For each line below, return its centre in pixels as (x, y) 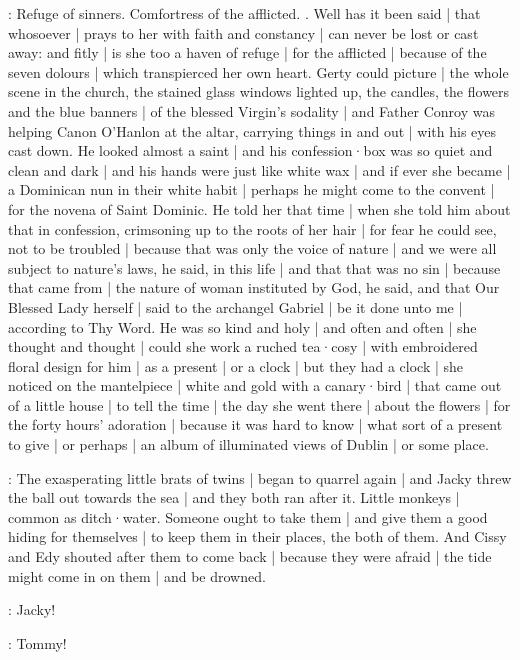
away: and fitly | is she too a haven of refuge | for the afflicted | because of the (247, 52)
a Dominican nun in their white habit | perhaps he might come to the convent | (251, 189)
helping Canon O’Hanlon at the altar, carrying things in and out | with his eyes (252, 130)
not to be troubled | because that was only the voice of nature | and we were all (252, 248)
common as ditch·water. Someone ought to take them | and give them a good (248, 516)
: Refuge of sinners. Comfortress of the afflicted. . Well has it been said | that (244, 13)
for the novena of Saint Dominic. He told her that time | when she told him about (259, 208)
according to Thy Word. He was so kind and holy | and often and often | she (242, 326)
